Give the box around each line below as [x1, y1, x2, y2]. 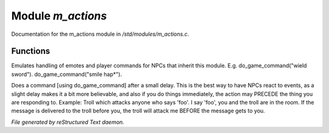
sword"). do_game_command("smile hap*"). [11, 70, 122, 78]
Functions [11, 46, 51, 56]
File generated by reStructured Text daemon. [11, 118, 124, 126]
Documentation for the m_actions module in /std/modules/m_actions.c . [11, 30, 189, 38]
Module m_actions [11, 9, 107, 22]
